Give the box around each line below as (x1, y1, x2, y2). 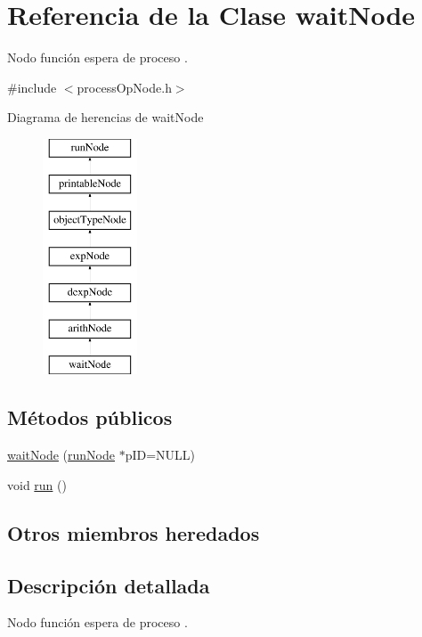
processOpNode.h (77, 78, 172, 96)
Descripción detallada (7, 571, 210, 599)
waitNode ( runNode (7, 445, 116, 464)
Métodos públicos (7, 404, 173, 431)
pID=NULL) (125, 445, 196, 464)
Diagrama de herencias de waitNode (7, 108, 204, 127)
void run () (7, 475, 67, 494)
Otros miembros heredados (7, 519, 260, 546)
